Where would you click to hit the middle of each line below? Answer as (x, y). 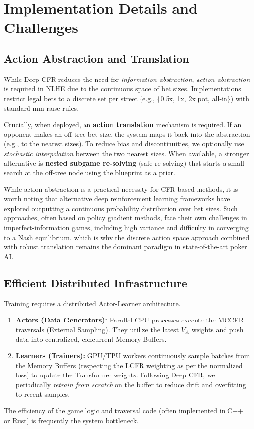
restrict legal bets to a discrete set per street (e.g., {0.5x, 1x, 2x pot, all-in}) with (127, 98)
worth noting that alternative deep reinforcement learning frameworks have (117, 199)
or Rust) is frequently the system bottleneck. (71, 420)
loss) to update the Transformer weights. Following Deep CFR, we (115, 375)
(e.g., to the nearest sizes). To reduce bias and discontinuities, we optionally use (124, 144)
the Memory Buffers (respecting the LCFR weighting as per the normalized (129, 365)
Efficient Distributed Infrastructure (96, 282)
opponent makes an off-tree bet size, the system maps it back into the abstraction (127, 134)
